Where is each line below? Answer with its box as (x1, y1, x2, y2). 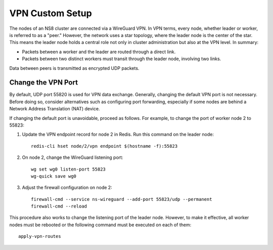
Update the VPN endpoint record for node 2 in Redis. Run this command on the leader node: (22, 132, 214, 138)
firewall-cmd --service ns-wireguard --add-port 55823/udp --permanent (31, 196, 212, 202)
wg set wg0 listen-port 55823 (31, 166, 106, 172)
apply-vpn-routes (18, 233, 61, 239)
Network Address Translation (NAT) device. (9, 106, 100, 112)
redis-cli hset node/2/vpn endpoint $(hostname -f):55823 (31, 143, 178, 149)
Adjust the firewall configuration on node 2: (22, 185, 112, 191)
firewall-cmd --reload (31, 203, 87, 210)
